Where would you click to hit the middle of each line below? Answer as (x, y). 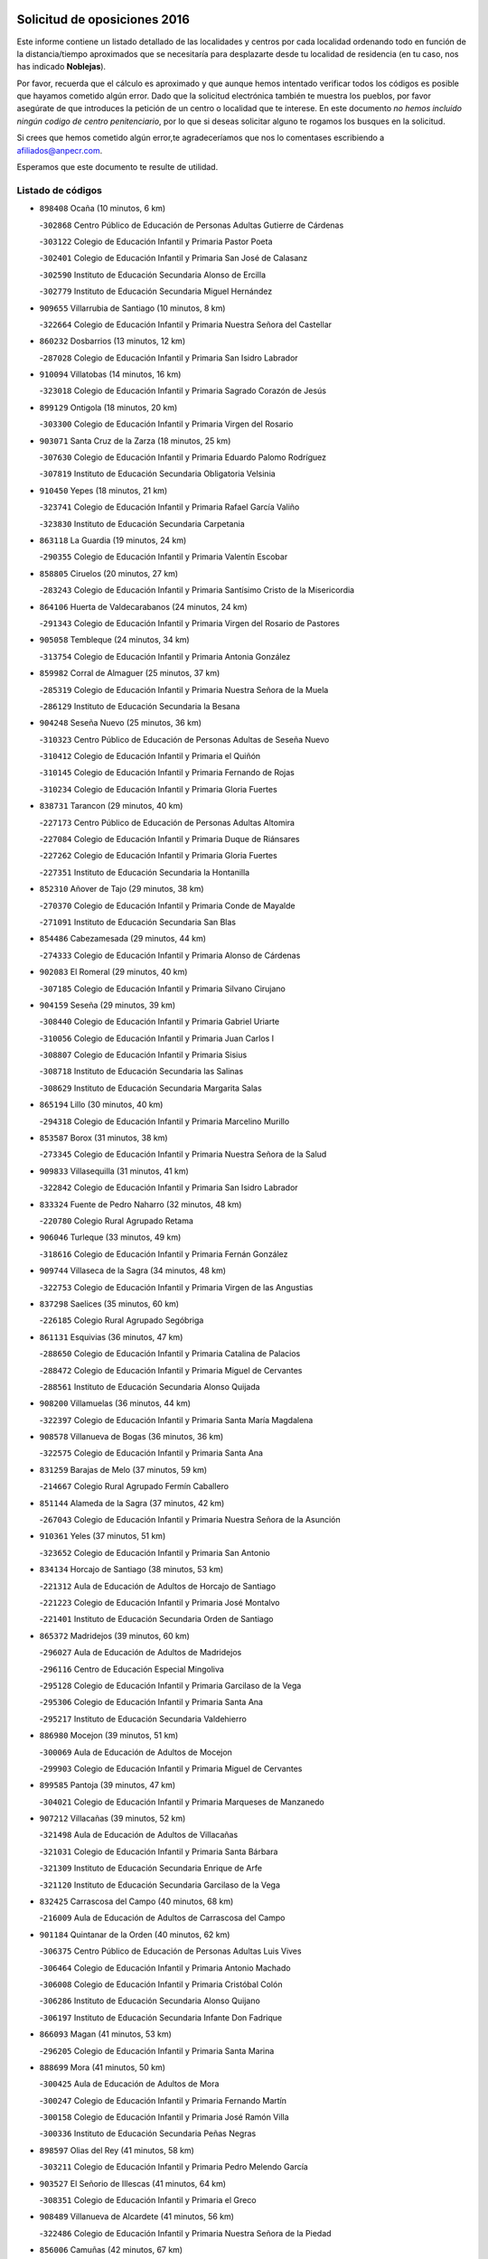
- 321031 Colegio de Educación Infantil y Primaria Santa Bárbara (159, 1851)
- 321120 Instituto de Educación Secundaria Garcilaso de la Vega (160, 1885)
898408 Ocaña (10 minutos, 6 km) (103, 209)
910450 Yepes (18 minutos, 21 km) (103, 490)
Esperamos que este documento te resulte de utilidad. (117, 167)
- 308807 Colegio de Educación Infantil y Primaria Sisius (143, 1055)
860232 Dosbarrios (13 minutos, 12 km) (112, 341)
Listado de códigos (60, 190)
